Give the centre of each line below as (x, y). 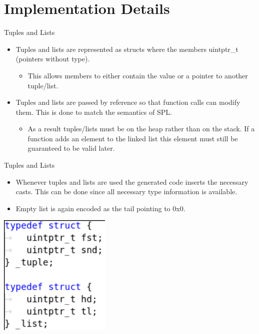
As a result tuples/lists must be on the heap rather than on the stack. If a (141, 129)
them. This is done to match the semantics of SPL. (94, 112)
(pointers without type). (53, 59)
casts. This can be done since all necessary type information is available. (126, 191)
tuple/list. (43, 85)
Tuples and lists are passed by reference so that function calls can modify (128, 102)
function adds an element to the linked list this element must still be (133, 138)
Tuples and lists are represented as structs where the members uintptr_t (127, 49)
